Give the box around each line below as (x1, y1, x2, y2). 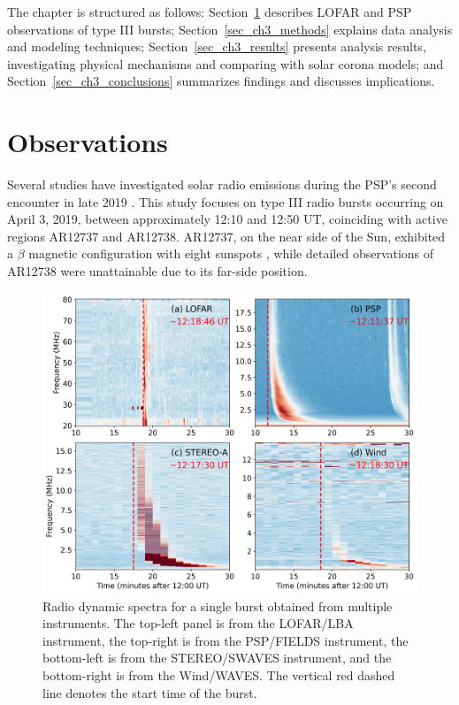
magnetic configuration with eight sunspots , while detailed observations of (28, 244, 434, 263)
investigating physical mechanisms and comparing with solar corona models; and (7, 54, 444, 73)
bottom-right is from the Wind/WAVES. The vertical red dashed (42, 665, 395, 684)
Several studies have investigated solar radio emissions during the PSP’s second (7, 175, 437, 194)
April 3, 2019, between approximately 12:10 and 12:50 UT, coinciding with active (7, 210, 448, 228)
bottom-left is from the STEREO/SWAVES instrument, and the (42, 648, 392, 667)
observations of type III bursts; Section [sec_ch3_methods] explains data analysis (7, 19, 453, 38)
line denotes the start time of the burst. (42, 683, 257, 701)
